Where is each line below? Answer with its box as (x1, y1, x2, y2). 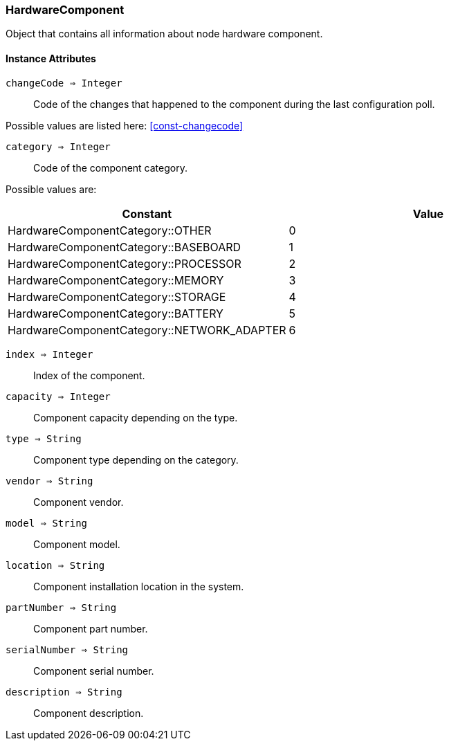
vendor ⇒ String (6, 475, 93, 486)
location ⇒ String (6, 559, 105, 571)
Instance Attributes (6, 52, 96, 64)
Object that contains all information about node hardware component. (6, 28, 323, 40)
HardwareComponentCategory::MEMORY (8, 273, 224, 287)
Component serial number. (33, 664, 154, 677)
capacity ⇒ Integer (6, 390, 111, 402)
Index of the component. (33, 369, 145, 381)
